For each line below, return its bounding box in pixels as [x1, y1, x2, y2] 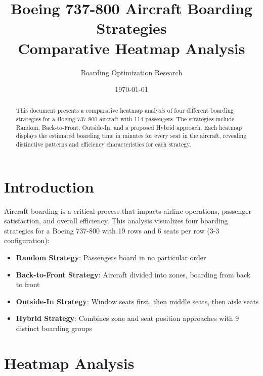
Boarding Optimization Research [80, 67, 183, 77]
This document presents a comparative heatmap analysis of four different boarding [16, 106, 234, 115]
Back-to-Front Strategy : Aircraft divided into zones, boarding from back [16, 269, 251, 279]
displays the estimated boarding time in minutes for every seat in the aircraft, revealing [16, 131, 247, 140]
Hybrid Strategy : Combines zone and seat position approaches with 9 [16, 313, 239, 323]
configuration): [4, 235, 50, 246]
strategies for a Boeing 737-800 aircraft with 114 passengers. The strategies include [16, 115, 235, 123]
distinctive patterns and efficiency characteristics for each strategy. [16, 140, 191, 149]
